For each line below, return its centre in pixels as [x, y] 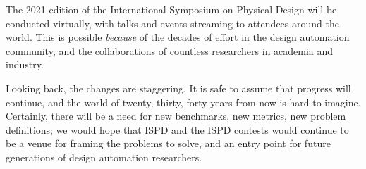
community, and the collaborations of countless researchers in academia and [170, 50]
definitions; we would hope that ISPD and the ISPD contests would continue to [177, 129]
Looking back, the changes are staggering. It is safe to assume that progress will [178, 88]
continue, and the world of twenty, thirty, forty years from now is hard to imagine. [183, 102]
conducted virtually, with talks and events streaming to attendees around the [172, 23]
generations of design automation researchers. [104, 157]
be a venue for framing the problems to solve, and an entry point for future [168, 143]
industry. [25, 64]
